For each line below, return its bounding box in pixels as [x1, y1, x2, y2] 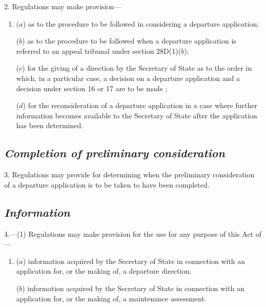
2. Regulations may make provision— [4, 1, 121, 11]
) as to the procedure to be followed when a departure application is [22, 35, 236, 46]
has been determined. [16, 120, 84, 131]
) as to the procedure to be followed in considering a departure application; [23, 18, 259, 29]
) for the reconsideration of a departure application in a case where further [23, 100, 257, 111]
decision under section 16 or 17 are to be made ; [16, 83, 168, 93]
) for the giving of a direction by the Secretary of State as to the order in [22, 63, 252, 73]
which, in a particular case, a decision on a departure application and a [16, 72, 240, 83]
